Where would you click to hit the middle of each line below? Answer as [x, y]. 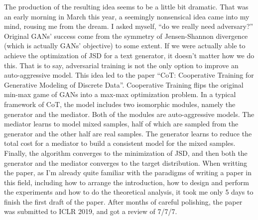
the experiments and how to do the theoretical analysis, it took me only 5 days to [129, 192]
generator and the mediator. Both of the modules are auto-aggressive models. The [129, 114]
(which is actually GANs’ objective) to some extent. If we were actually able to [125, 46]
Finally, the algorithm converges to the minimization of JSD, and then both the [126, 153]
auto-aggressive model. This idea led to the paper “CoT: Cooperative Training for [129, 75]
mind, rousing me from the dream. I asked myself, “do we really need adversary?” [129, 26]
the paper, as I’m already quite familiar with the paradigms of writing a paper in [128, 172]
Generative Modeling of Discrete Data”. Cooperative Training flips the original [124, 84]
